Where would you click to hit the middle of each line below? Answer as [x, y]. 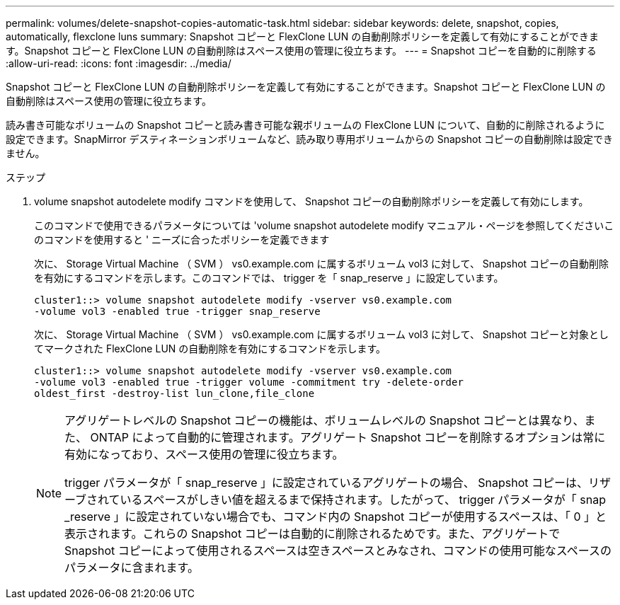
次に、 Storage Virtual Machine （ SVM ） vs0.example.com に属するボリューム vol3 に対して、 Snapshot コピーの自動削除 [322, 264]
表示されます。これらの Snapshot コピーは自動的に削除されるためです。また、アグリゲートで [312, 534]
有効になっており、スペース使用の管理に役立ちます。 [204, 454]
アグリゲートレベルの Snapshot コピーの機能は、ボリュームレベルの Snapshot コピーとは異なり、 [325, 420]
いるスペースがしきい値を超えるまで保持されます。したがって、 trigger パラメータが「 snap [363, 500]
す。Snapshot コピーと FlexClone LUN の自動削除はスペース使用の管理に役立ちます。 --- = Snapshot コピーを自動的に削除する [301, 51]
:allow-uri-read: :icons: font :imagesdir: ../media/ [119, 63]
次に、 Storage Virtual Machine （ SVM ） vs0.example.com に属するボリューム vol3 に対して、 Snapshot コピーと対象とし [322, 334]
